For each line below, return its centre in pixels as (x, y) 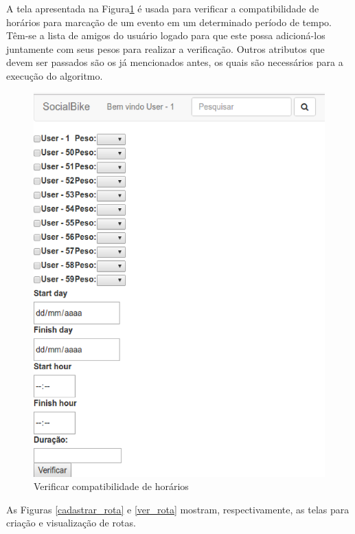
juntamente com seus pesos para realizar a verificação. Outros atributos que (165, 48)
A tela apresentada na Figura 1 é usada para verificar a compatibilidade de (163, 8)
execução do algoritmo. (55, 75)
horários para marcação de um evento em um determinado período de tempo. (169, 22)
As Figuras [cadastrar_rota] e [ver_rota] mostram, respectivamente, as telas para (178, 509)
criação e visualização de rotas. (71, 523)
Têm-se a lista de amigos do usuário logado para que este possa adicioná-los (166, 35)
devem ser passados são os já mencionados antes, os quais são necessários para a (175, 62)
